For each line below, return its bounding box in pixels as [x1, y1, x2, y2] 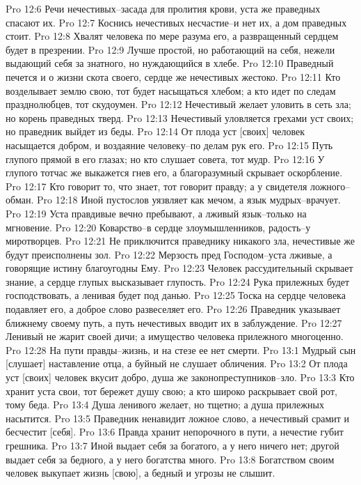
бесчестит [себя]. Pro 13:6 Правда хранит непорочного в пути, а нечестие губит [6, 424, 344, 439]
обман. [6, 192, 34, 207]
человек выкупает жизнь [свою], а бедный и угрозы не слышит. [6, 465, 275, 480]
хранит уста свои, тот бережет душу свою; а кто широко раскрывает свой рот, [6, 383, 337, 398]
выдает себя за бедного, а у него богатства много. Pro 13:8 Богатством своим [6, 452, 335, 466]
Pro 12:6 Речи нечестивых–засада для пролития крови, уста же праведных [6, 1, 321, 15]
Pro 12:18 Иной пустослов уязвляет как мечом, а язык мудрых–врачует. [37, 192, 341, 207]
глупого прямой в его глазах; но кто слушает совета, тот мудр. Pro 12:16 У [6, 151, 325, 166]
